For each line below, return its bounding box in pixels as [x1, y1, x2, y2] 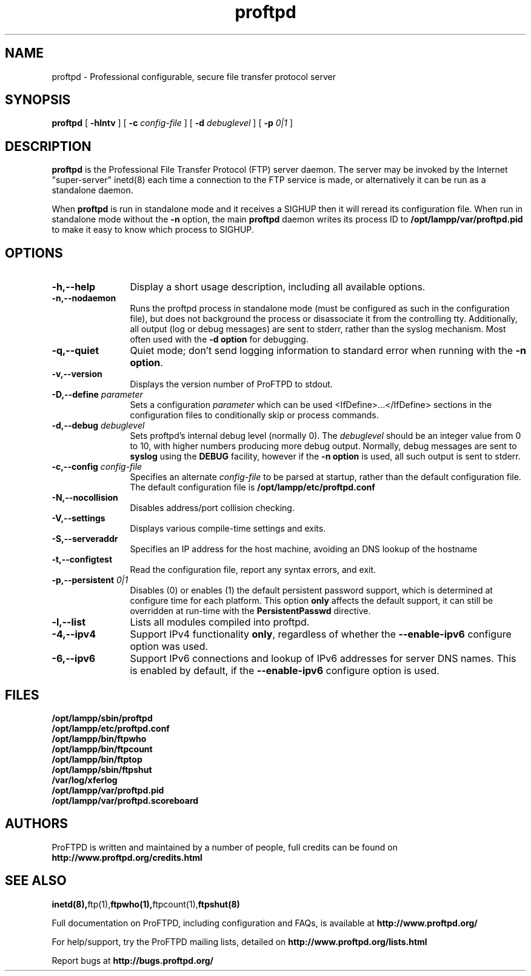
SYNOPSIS [5, 92, 71, 108]
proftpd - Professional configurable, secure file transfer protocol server [52, 71, 336, 82]
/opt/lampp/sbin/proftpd [52, 712, 153, 723]
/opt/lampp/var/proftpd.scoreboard [52, 795, 199, 806]
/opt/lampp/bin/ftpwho [52, 733, 147, 744]
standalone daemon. [52, 185, 133, 196]
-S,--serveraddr [52, 533, 118, 544]
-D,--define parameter [52, 389, 143, 400]
